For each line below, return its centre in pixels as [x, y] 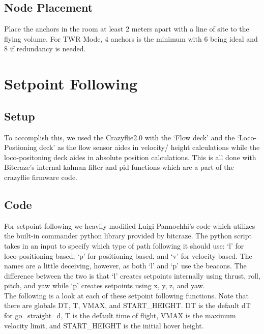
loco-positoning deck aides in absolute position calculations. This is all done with [130, 157]
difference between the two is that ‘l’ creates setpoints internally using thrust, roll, [132, 275]
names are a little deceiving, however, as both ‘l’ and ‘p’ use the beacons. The [125, 266]
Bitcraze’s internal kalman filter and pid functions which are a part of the [119, 167]
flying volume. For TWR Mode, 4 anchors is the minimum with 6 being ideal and [131, 38]
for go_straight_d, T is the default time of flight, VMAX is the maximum [120, 315]
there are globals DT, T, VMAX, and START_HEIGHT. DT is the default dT [127, 305]
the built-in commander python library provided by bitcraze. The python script [128, 236]
